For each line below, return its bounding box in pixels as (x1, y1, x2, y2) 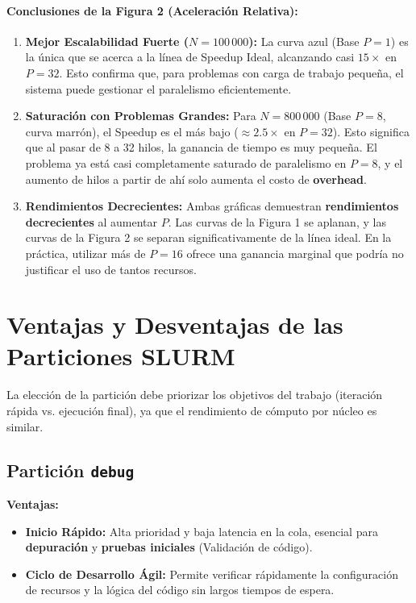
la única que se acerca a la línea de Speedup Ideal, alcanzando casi (25, 48, 355, 65)
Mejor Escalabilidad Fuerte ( (25, 32, 189, 49)
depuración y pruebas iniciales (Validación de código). (25, 539, 313, 555)
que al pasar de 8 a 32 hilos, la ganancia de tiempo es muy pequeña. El (25, 139, 377, 156)
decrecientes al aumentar (25, 213, 157, 230)
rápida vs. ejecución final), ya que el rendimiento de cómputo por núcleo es (6, 402, 377, 419)
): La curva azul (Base (248, 32, 360, 49)
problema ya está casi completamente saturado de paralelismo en (25, 154, 347, 171)
